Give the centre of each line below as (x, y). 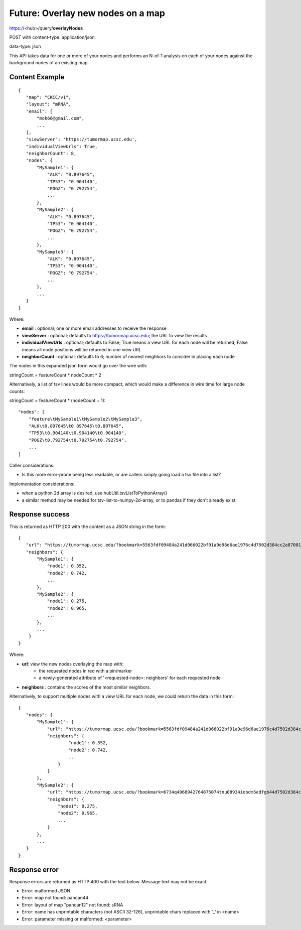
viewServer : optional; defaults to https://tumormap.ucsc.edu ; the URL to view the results (114, 335)
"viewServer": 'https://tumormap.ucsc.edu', (82, 140)
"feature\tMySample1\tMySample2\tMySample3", (86, 419)
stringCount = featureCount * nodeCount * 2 (55, 375)
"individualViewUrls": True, (62, 146)
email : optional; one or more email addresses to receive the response (94, 328)
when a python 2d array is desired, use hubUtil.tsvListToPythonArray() (95, 493)
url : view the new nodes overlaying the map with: (73, 664)
